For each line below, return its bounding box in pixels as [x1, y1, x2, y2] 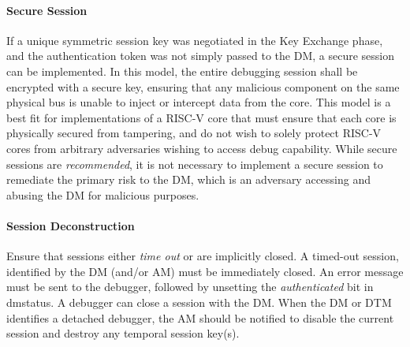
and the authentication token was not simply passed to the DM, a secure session [6, 47, 394, 64]
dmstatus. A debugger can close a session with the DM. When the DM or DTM [6, 293, 392, 310]
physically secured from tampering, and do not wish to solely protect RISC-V [6, 125, 382, 141]
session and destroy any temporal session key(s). [6, 325, 240, 341]
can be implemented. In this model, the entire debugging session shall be [6, 62, 358, 79]
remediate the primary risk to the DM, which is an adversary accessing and [6, 171, 371, 188]
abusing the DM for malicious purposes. [6, 186, 199, 203]
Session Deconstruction [6, 217, 135, 233]
